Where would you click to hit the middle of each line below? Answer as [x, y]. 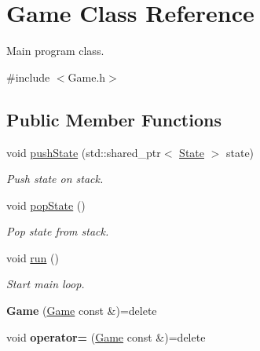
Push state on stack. [55, 179]
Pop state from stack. [58, 231]
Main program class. [55, 51]
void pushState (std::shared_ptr [84, 152]
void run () [33, 257]
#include [28, 77]
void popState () [46, 205]
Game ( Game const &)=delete [82, 311]
